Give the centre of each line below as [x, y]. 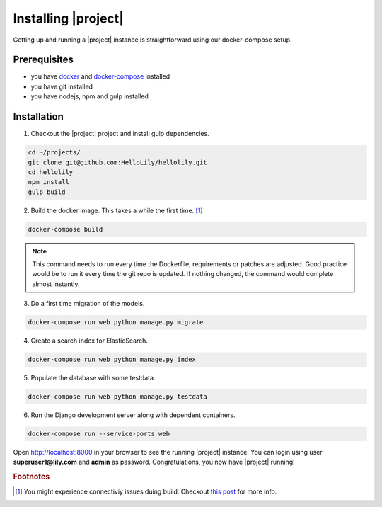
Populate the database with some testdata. [93, 378]
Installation [38, 117]
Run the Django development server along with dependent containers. [133, 415]
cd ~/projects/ [54, 153]
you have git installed [62, 86]
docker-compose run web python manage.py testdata [118, 397]
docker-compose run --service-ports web [99, 434]
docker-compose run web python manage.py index [112, 360]
